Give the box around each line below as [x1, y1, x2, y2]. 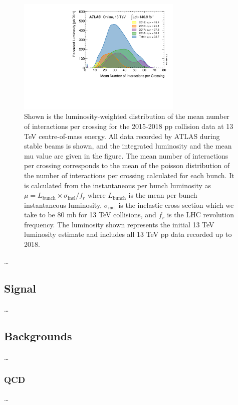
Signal [4, 280, 37, 296]
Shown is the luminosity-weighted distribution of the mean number [24, 111, 229, 121]
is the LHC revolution [167, 209, 234, 220]
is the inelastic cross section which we [118, 199, 234, 210]
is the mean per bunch [128, 190, 197, 200]
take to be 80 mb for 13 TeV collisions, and [24, 209, 156, 220]
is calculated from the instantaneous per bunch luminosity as [24, 180, 211, 190]
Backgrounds [4, 328, 72, 344]
